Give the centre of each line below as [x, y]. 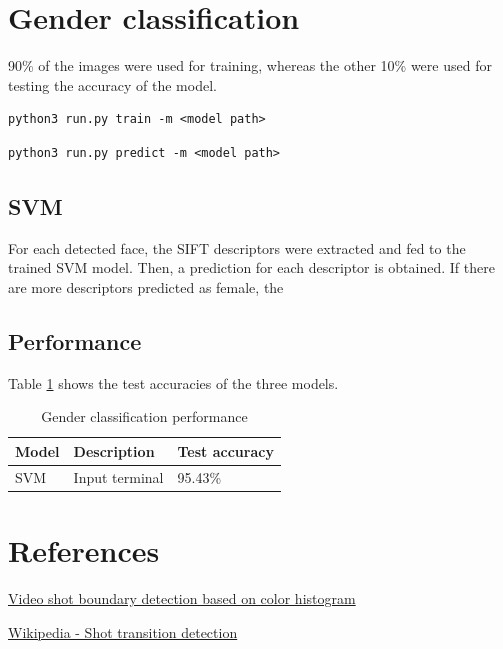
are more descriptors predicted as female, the [146, 286]
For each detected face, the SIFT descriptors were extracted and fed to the [237, 247]
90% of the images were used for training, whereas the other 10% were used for [250, 65]
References [84, 550]
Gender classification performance [144, 416]
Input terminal [118, 476]
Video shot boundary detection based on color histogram [182, 597]
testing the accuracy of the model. [112, 84]
